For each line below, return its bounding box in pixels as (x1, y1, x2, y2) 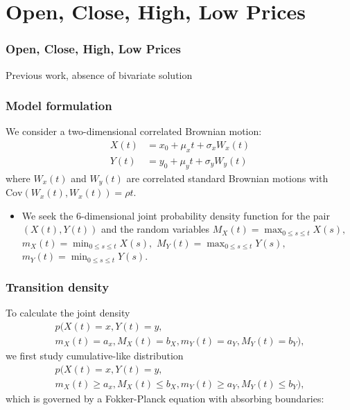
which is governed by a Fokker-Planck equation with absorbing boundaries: (6, 391, 324, 405)
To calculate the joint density (6, 305, 130, 320)
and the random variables (100, 222, 210, 236)
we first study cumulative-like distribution (6, 348, 184, 362)
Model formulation (6, 97, 112, 114)
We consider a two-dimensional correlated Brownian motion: (6, 124, 262, 139)
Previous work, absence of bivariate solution (6, 67, 193, 82)
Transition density (6, 278, 110, 295)
